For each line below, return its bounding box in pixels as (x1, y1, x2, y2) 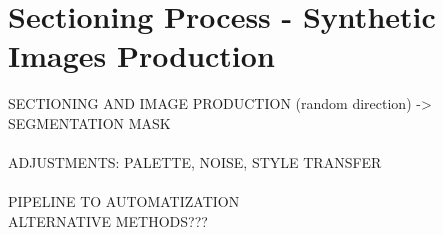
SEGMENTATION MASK (8, 112, 171, 133)
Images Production (8, 35, 275, 76)
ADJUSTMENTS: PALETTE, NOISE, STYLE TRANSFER (8, 152, 382, 173)
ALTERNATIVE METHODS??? (8, 210, 208, 231)
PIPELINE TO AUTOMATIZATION (8, 191, 240, 212)
